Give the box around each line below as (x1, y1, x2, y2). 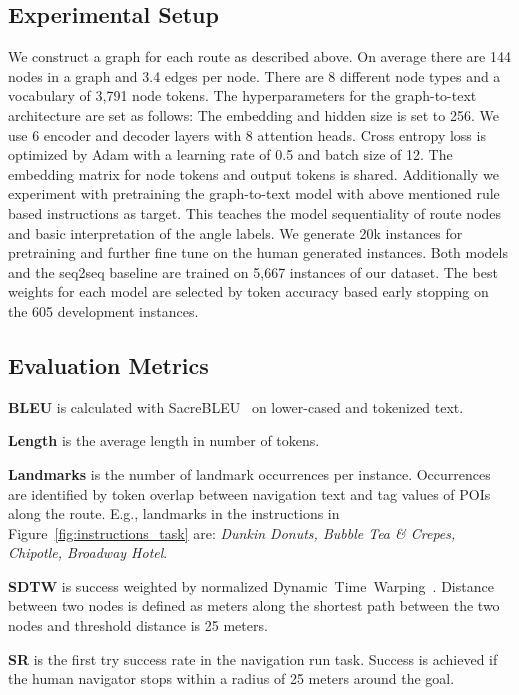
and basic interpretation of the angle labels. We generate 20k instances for (8, 222, 463, 243)
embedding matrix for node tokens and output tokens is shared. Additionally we (8, 163, 499, 184)
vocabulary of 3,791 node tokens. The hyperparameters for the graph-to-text (8, 85, 477, 106)
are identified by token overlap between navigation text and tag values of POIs (8, 483, 491, 504)
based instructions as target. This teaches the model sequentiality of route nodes (8, 202, 502, 223)
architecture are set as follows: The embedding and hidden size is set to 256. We (8, 104, 499, 125)
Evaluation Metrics (8, 349, 209, 380)
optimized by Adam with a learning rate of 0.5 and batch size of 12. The (8, 144, 453, 165)
